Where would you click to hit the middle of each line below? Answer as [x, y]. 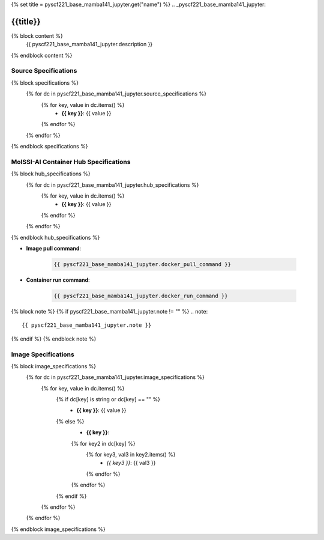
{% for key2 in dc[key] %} [103, 443]
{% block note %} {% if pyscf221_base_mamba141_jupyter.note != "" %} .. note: [109, 311]
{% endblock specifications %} [49, 147]
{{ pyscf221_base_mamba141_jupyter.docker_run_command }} [141, 296]
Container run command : [58, 280]
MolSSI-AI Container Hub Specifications [71, 162]
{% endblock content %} [42, 55]
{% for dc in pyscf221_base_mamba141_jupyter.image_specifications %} [115, 377]
